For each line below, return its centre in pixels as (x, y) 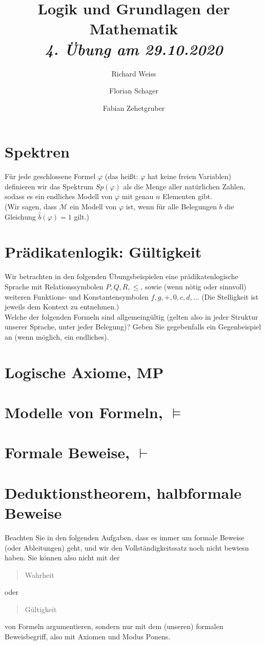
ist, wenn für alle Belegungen (171, 206)
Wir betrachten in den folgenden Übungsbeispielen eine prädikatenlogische (121, 276)
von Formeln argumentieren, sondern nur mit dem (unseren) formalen (114, 626)
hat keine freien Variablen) (189, 176)
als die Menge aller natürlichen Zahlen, (184, 186)
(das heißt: (121, 176)
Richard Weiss (134, 73)
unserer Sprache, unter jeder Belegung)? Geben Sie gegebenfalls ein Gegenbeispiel (133, 327)
